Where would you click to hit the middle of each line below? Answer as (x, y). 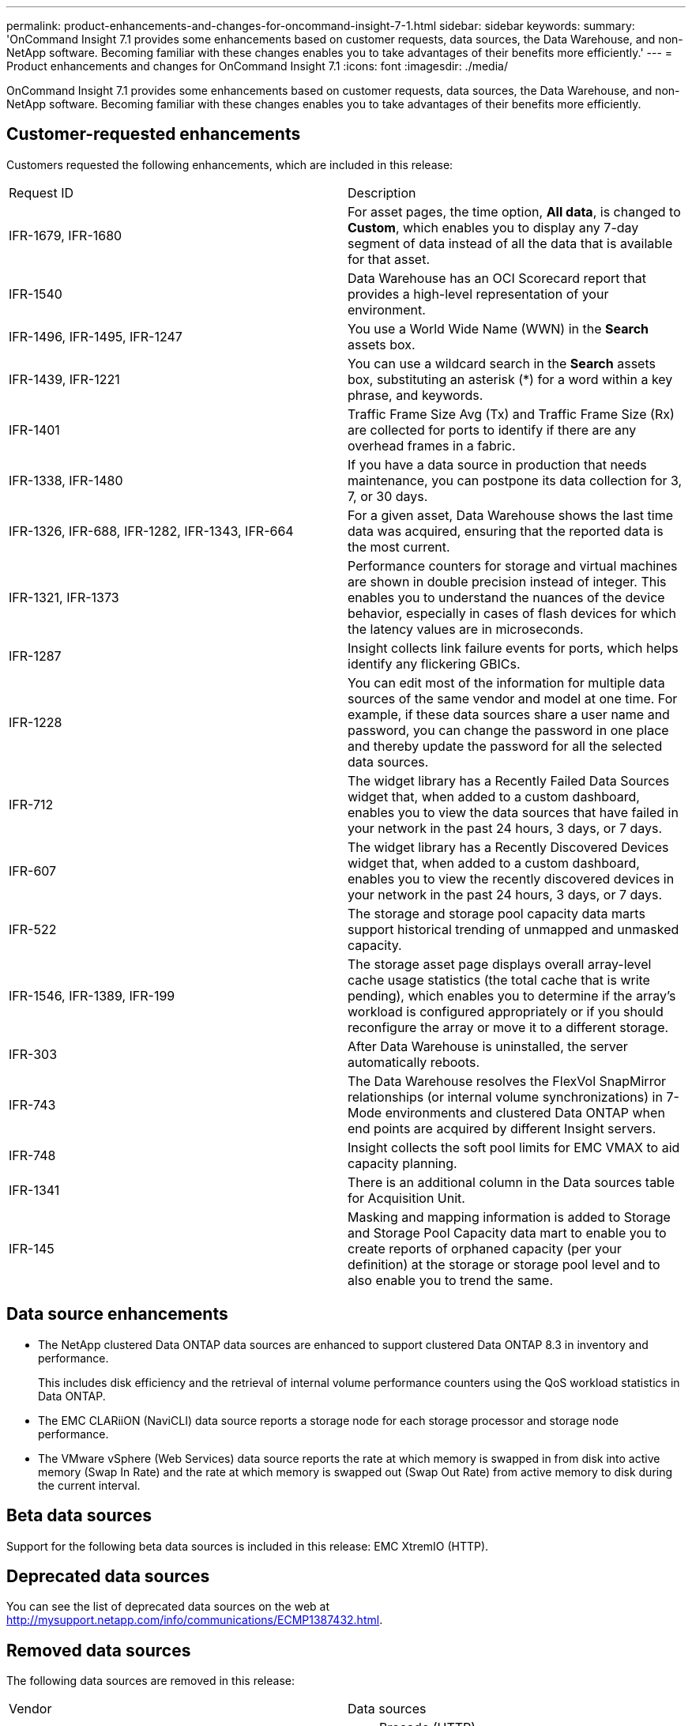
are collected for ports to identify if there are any (492, 430)
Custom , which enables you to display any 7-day (493, 227)
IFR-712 (31, 804)
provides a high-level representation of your (478, 294)
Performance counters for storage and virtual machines (513, 565)
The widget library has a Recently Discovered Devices (508, 847)
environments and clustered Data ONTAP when (525, 1112)
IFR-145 (32, 1248)
